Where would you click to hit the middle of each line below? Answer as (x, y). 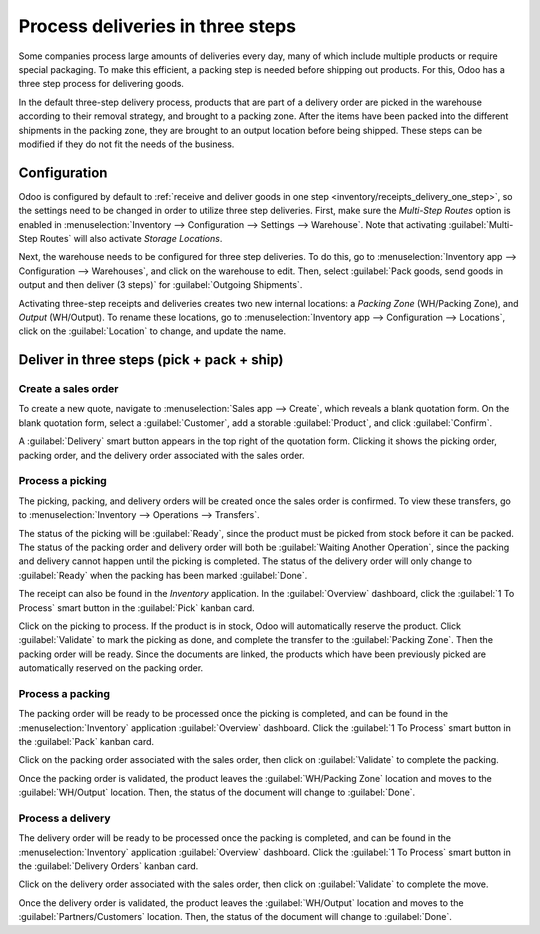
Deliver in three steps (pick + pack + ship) (151, 360)
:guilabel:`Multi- (481, 224)
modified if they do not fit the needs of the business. (126, 144)
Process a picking (62, 481)
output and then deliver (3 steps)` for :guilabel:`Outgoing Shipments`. (160, 285)
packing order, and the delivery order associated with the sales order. (161, 455)
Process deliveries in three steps (157, 26)
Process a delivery (64, 818)
